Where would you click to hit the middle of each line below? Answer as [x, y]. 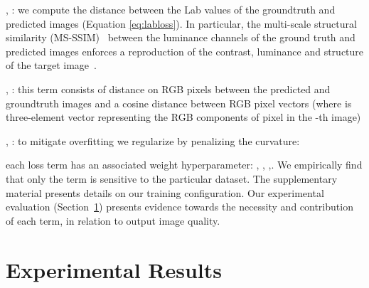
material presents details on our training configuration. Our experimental [165, 192]
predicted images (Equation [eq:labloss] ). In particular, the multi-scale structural [181, 23]
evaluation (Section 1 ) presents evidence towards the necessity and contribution [180, 207]
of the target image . [51, 65]
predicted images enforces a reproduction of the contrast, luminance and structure [185, 51]
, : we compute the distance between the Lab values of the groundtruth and [171, 9]
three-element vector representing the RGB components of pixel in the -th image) [183, 117]
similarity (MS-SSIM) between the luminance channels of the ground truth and [181, 37]
